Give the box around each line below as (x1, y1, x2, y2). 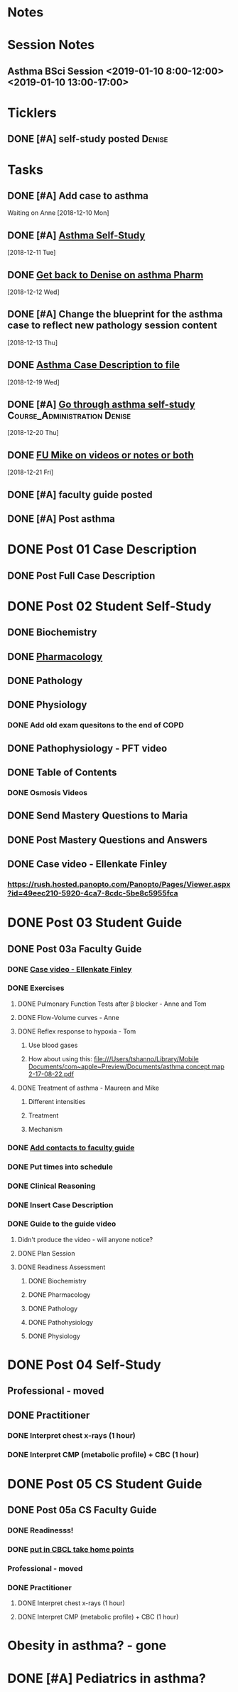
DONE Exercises (7, 983, 65, 993)
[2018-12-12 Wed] (7, 288, 60, 296)
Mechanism (28, 1125, 63, 1133)
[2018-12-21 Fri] (7, 468, 54, 477)
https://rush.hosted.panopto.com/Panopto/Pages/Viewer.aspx (7, 880, 231, 890)
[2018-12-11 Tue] (7, 248, 56, 257)
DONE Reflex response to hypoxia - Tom (17, 1026, 136, 1036)
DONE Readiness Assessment (17, 1263, 106, 1271)
